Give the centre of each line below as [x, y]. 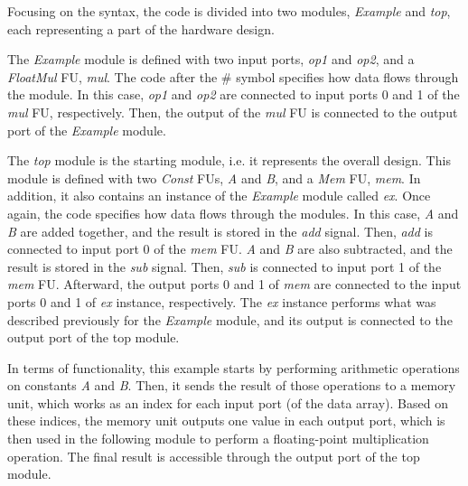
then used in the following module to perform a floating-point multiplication [218, 439]
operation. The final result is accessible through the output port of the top [214, 456]
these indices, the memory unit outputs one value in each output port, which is [226, 421]
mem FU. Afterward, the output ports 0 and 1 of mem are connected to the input [234, 284]
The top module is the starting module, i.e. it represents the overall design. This [229, 160]
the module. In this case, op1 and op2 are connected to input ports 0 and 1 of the [234, 94]
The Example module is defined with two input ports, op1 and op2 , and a [211, 59]
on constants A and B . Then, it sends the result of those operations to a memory [232, 385]
